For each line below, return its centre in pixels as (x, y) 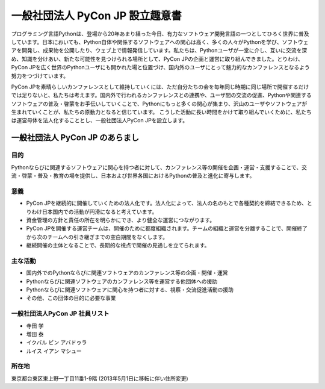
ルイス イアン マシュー (54, 351)
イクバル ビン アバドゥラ (57, 343)
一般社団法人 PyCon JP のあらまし (75, 138)
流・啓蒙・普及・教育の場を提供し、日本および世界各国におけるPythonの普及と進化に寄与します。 (133, 176)
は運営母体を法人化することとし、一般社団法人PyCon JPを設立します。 (100, 120)
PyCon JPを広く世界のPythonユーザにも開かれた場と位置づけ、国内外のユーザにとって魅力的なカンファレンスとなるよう (160, 67)
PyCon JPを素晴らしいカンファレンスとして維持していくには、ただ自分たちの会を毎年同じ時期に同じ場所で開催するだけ (160, 87)
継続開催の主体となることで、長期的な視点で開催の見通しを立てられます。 (118, 245)
